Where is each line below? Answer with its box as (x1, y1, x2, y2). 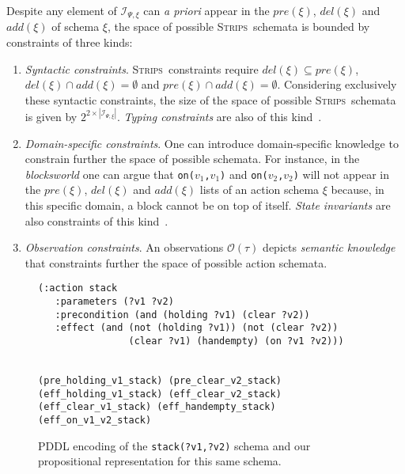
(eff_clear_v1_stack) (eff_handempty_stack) (38, 401, 276, 413)
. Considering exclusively (277, 76, 397, 93)
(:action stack (38, 283, 118, 294)
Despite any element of (6, 2, 117, 18)
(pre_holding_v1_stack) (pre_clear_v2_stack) (38, 374, 282, 386)
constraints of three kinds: (6, 34, 133, 51)
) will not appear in (293, 165, 389, 182)
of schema (51, 18, 100, 35)
